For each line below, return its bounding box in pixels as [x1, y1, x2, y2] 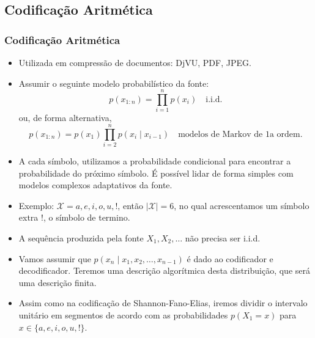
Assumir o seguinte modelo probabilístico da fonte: [18, 76, 209, 89]
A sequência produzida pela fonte [18, 232, 144, 244]
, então [117, 199, 143, 211]
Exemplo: [18, 199, 54, 211]
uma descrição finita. [18, 276, 97, 288]
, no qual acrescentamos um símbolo [174, 199, 309, 211]
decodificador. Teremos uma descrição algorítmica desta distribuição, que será [18, 264, 311, 277]
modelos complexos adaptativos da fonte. [18, 178, 172, 191]
